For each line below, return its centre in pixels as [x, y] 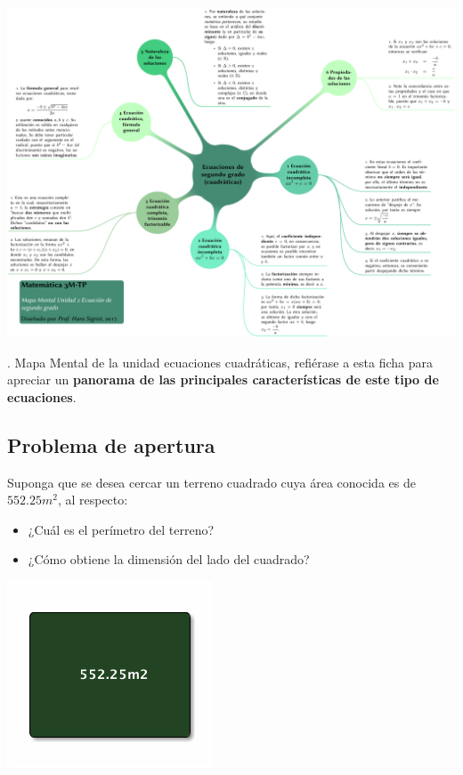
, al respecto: [93, 500]
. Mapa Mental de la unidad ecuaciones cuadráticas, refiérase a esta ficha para [220, 362]
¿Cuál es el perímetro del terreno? [121, 529]
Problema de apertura [111, 444]
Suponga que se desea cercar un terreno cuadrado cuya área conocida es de [211, 482]
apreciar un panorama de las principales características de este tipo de [223, 379]
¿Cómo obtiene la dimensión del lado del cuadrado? [169, 559]
